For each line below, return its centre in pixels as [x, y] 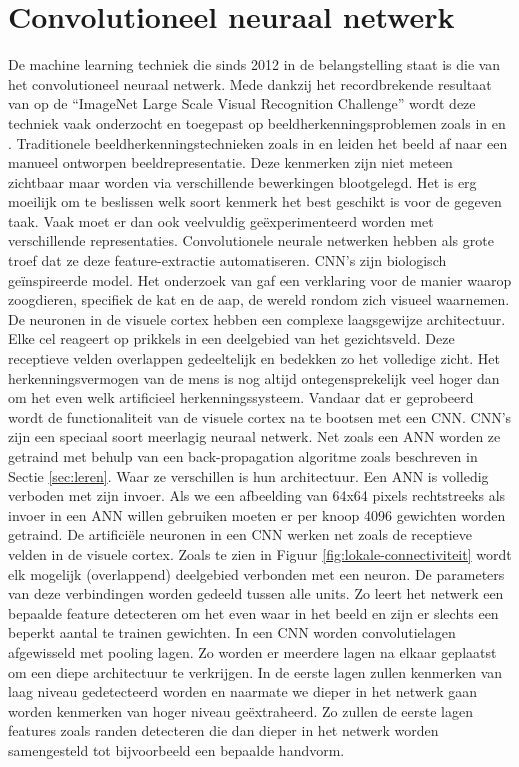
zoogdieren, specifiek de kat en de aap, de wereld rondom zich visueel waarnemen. [259, 299]
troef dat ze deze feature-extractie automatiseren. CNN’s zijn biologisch [227, 260]
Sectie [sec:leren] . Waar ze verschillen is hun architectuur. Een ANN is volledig [248, 475]
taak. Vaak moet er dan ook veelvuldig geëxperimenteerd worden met [221, 220]
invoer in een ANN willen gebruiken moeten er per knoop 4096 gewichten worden [257, 514]
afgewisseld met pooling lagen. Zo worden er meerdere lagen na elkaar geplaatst [252, 651]
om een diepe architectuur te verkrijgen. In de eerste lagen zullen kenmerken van [255, 671]
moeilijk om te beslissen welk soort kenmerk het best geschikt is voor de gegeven [255, 201]
